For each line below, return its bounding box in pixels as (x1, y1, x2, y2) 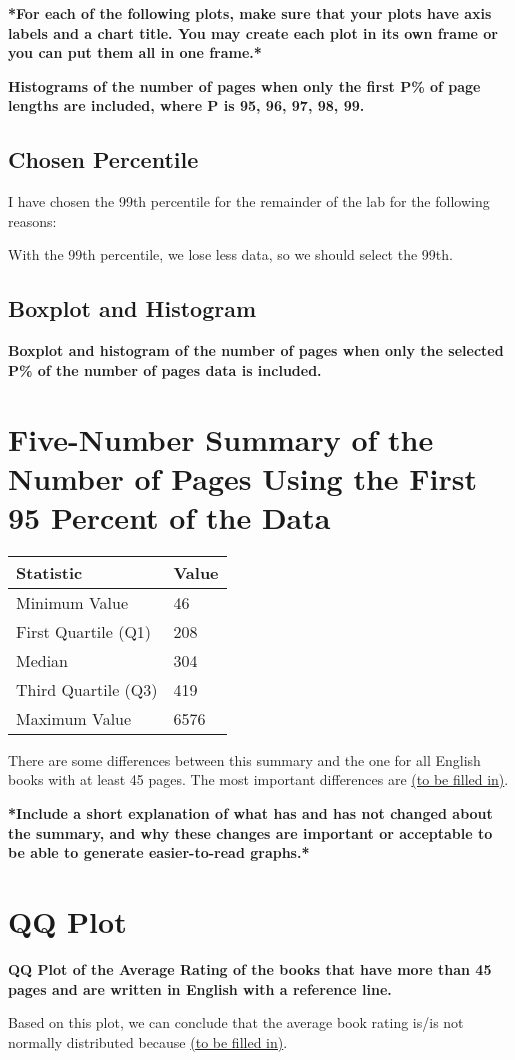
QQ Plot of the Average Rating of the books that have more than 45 (8, 958, 492, 979)
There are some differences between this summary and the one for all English (8, 749, 481, 770)
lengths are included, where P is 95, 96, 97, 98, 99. (8, 95, 365, 116)
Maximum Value (16, 706, 132, 730)
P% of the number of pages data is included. (8, 359, 322, 380)
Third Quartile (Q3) (16, 677, 158, 701)
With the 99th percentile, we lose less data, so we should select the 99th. (8, 244, 453, 265)
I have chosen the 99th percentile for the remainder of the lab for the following (8, 191, 490, 212)
